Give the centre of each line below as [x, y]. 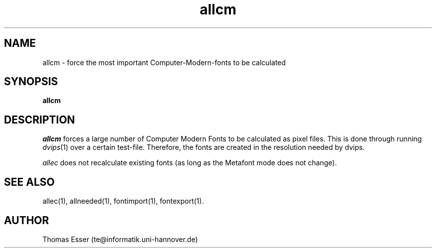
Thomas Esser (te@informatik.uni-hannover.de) [120, 239]
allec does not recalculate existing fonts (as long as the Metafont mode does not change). [190, 163]
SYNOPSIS [31, 82]
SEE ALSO [29, 182]
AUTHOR [27, 220]
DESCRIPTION [40, 120]
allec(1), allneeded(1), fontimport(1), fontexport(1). [123, 201]
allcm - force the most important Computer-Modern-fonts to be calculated [164, 62]
